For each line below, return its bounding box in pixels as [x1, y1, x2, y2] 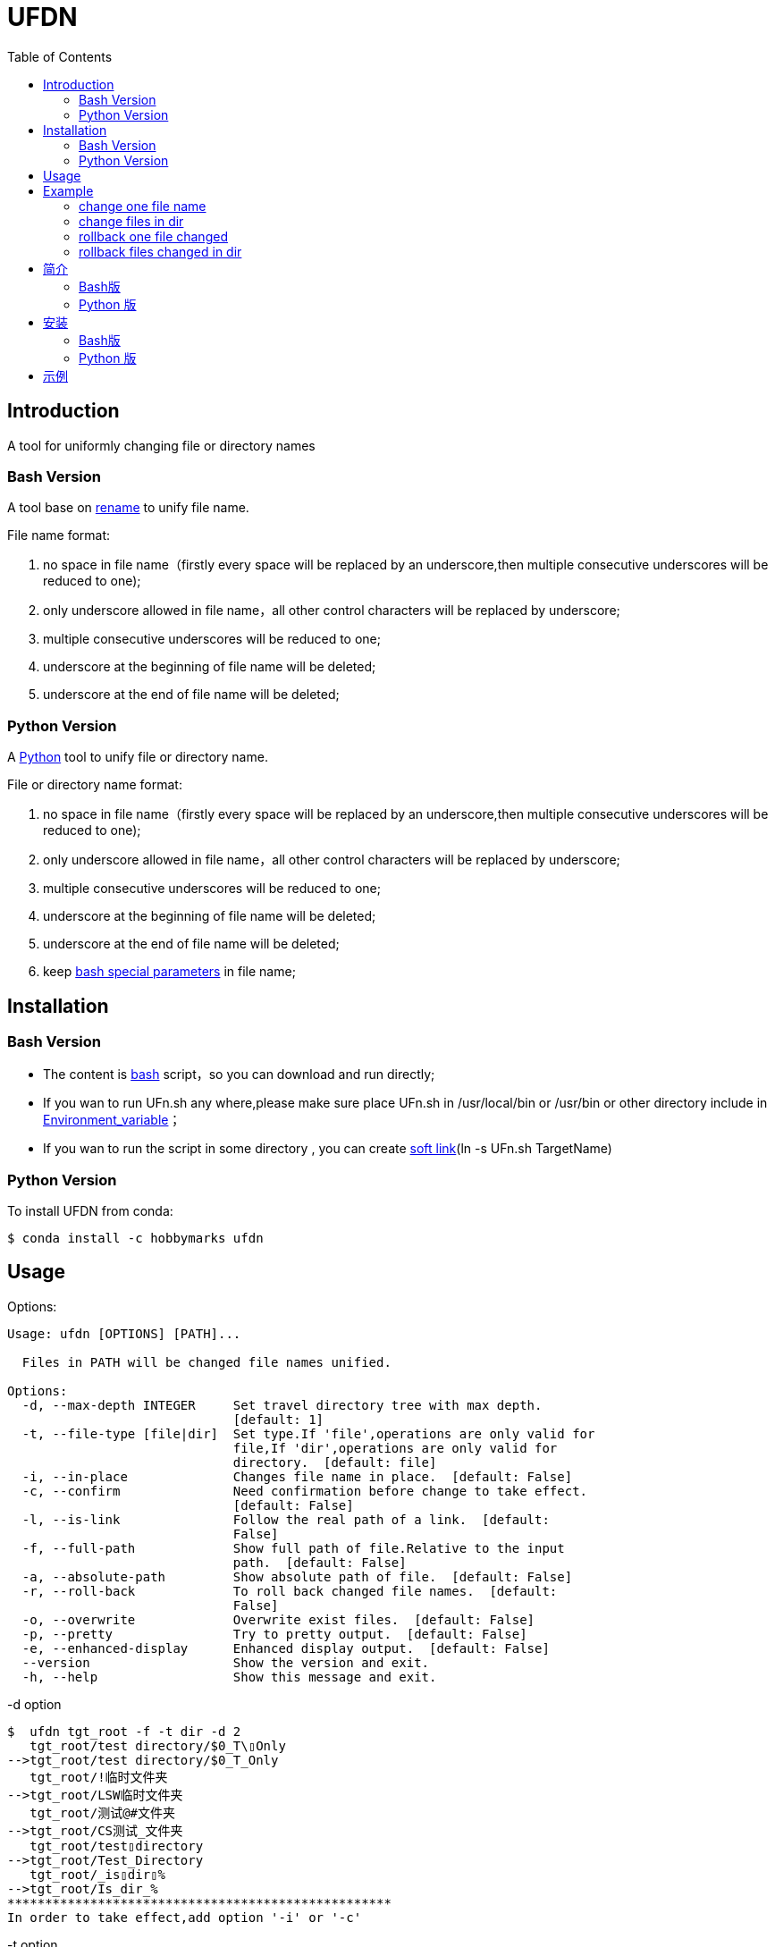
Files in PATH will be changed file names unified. [21, 1354, 392, 1370]
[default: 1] [232, 1412, 324, 1427]
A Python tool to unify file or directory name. [7, 749, 268, 765]
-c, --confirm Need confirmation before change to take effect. [21, 1483, 588, 1498]
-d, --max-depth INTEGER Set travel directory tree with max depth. [21, 1397, 543, 1412]
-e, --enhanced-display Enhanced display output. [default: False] [21, 1640, 550, 1656]
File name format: [7, 527, 111, 544]
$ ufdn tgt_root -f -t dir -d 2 [7, 1724, 241, 1739]
